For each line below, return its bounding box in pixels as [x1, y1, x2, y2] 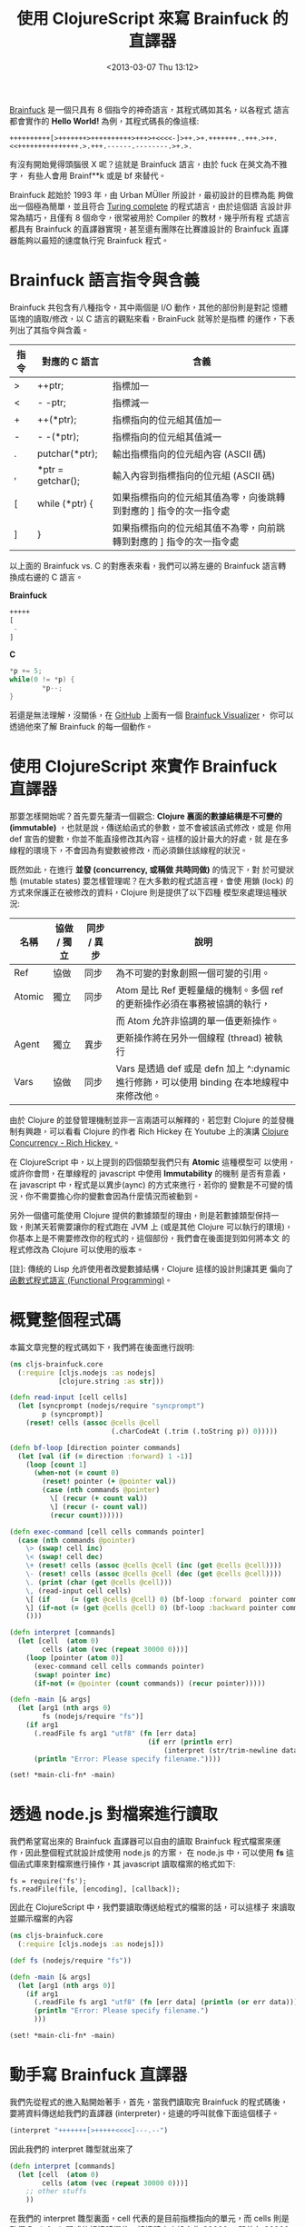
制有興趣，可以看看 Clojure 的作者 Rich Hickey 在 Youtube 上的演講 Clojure [9, 1126, 289, 1137]
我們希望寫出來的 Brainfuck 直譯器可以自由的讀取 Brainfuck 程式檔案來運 [9, 1836, 281, 1847]
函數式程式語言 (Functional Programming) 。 [9, 1274, 173, 1286]
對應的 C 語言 [42, 355, 100, 368]
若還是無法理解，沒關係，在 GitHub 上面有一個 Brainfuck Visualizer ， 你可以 [9, 710, 294, 721]
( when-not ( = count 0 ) [33, 1468, 120, 1477]
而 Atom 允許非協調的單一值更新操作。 [115, 1014, 280, 1027]
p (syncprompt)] [42, 1410, 103, 1419]
